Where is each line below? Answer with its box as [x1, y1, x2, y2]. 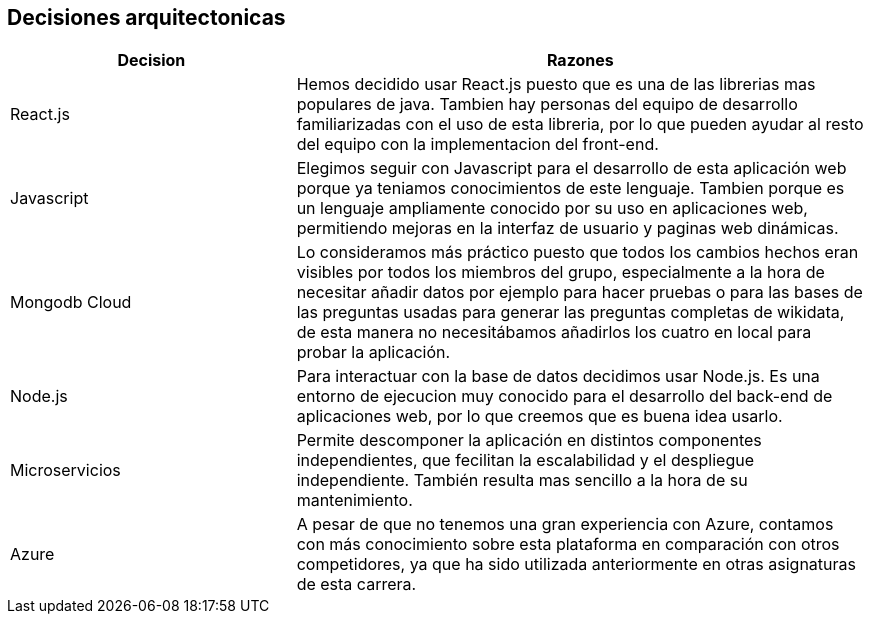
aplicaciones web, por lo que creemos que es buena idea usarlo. [296, 406, 783, 427]
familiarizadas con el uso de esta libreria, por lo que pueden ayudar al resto [296, 114, 864, 135]
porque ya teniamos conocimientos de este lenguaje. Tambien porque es [296, 178, 845, 199]
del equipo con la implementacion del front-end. [296, 134, 659, 155]
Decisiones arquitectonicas [7, 5, 286, 30]
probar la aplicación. [296, 342, 451, 363]
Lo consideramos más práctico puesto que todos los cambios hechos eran [296, 242, 859, 263]
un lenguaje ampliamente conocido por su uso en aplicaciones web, [296, 198, 808, 219]
